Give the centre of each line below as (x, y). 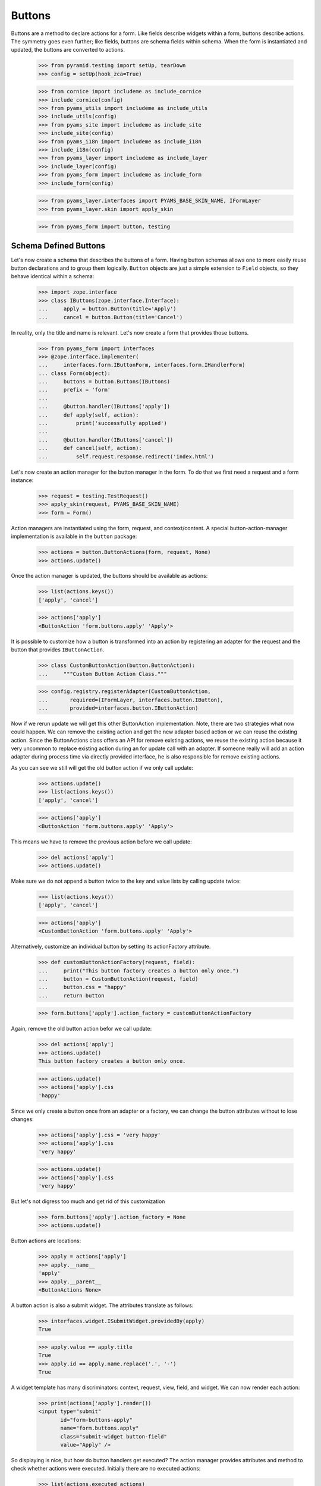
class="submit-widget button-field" (114, 1436)
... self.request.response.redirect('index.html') (126, 456)
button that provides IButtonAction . (58, 650)
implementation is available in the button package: (74, 536)
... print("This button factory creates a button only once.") (139, 971)
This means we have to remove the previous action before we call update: (102, 842)
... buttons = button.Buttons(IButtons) (104, 382)
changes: (22, 1119)
